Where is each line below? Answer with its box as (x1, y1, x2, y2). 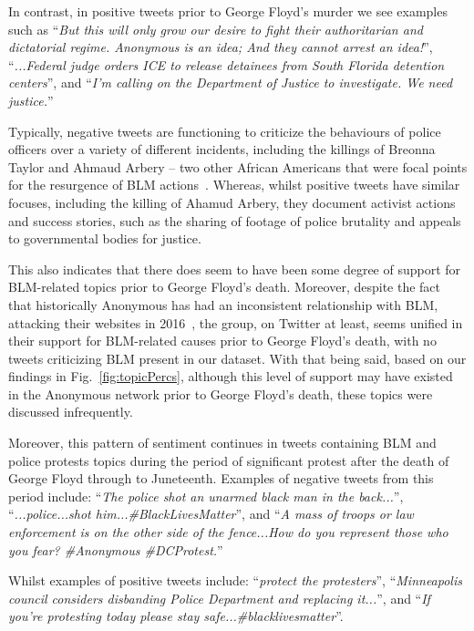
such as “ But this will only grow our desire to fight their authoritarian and (8, 19, 423, 38)
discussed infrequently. (8, 402, 133, 421)
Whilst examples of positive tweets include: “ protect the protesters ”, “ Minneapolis (8, 571, 462, 590)
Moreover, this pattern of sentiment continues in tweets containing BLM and (8, 433, 437, 452)
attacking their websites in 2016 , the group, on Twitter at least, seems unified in (8, 313, 463, 332)
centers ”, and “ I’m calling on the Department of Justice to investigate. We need (8, 73, 453, 92)
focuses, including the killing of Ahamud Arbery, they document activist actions (8, 192, 456, 212)
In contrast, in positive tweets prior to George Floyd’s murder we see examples (8, 2, 448, 20)
